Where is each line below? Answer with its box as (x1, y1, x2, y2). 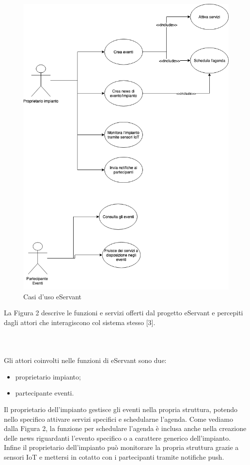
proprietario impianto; (15, 371, 81, 381)
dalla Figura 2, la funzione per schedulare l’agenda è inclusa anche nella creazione (4, 423, 247, 433)
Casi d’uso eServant (23, 291, 81, 301)
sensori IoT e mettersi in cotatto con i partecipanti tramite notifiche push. (4, 451, 224, 462)
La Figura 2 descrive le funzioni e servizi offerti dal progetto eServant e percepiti (4, 308, 243, 318)
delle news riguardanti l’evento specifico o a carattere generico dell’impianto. (4, 432, 231, 443)
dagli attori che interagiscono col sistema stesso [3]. (4, 317, 156, 327)
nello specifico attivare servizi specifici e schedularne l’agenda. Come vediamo (4, 413, 233, 424)
